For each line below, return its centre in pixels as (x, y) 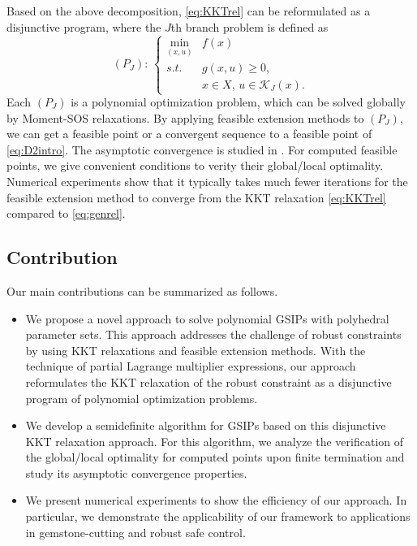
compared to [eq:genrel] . (66, 213)
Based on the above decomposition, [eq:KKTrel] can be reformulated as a (189, 11)
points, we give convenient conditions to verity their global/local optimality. (195, 165)
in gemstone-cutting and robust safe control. (135, 532)
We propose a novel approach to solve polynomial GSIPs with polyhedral (207, 318)
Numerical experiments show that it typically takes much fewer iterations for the (207, 181)
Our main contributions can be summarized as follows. (142, 290)
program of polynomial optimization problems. (142, 398)
